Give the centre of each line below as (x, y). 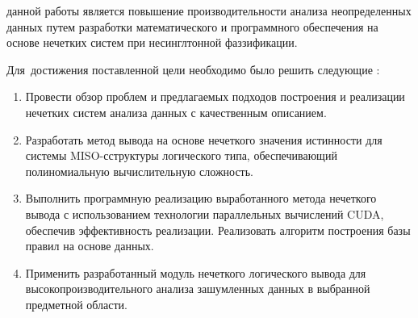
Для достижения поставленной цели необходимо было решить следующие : (193, 69)
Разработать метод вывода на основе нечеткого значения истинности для (204, 139)
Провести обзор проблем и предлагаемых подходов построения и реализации (215, 96)
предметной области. (76, 304)
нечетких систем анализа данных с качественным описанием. (176, 112)
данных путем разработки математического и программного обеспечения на (192, 26)
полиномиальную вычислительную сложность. (140, 171)
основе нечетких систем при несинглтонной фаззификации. (152, 42)
